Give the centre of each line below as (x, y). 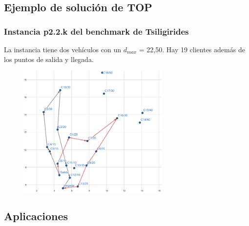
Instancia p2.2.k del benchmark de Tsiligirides (96, 31)
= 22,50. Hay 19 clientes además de (192, 49)
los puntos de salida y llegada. (49, 59)
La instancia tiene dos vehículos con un (62, 49)
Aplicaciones (36, 216)
